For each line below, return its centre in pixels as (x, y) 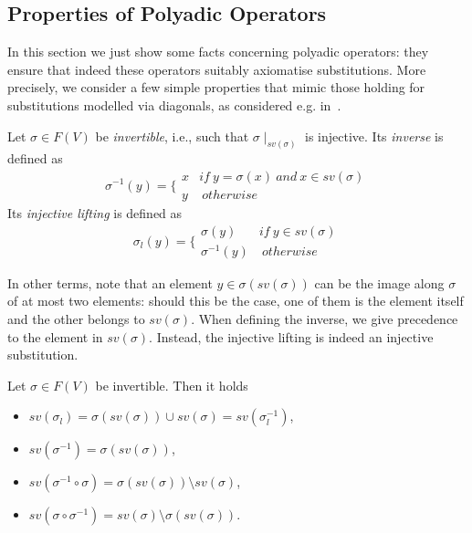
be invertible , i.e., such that (172, 136)
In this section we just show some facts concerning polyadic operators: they (218, 52)
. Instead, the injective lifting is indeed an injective (291, 336)
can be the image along (379, 282)
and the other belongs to (76, 319)
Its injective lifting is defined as (95, 213)
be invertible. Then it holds (172, 385)
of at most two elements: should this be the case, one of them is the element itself (236, 301)
